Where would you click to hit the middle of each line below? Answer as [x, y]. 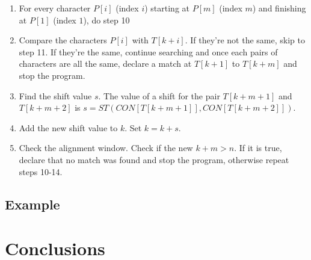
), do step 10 [106, 20]
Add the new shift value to [68, 127]
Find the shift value [55, 95]
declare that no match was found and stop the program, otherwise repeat [154, 159]
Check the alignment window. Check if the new [106, 148]
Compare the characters [63, 40]
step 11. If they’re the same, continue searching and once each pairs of [148, 51]
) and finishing [279, 8]
